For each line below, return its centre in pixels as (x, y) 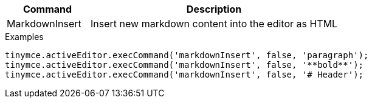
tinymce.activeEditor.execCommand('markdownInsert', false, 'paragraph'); (187, 55)
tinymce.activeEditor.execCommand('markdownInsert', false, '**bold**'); (184, 65)
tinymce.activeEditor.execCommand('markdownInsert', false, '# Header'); (184, 75)
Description (214, 9)
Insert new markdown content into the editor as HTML (214, 24)
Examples (24, 37)
